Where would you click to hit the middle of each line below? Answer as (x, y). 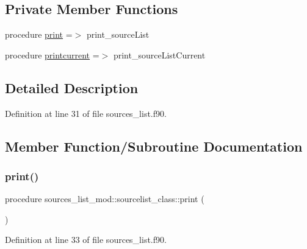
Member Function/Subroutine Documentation (154, 146)
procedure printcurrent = (52, 54)
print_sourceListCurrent (159, 54)
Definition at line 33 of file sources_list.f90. (86, 240)
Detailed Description (72, 87)
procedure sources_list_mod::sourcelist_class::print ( (105, 199)
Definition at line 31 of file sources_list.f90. (86, 113)
